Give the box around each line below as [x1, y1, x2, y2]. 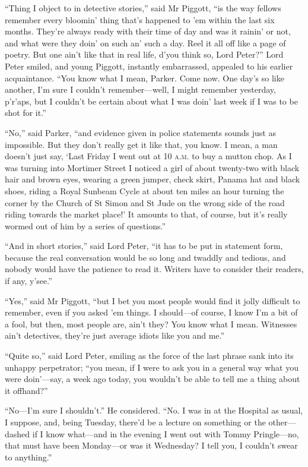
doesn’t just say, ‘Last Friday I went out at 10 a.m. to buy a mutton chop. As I [5, 150, 292, 162]
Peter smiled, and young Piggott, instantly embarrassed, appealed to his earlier [5, 59, 293, 72]
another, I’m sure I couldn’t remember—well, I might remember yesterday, [5, 83, 276, 96]
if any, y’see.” [5, 274, 52, 287]
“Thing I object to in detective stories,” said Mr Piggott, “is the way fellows [5, 2, 281, 14]
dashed [5, 427, 30, 440]
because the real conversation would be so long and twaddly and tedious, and [5, 251, 286, 263]
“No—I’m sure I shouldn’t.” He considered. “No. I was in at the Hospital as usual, [5, 404, 303, 416]
